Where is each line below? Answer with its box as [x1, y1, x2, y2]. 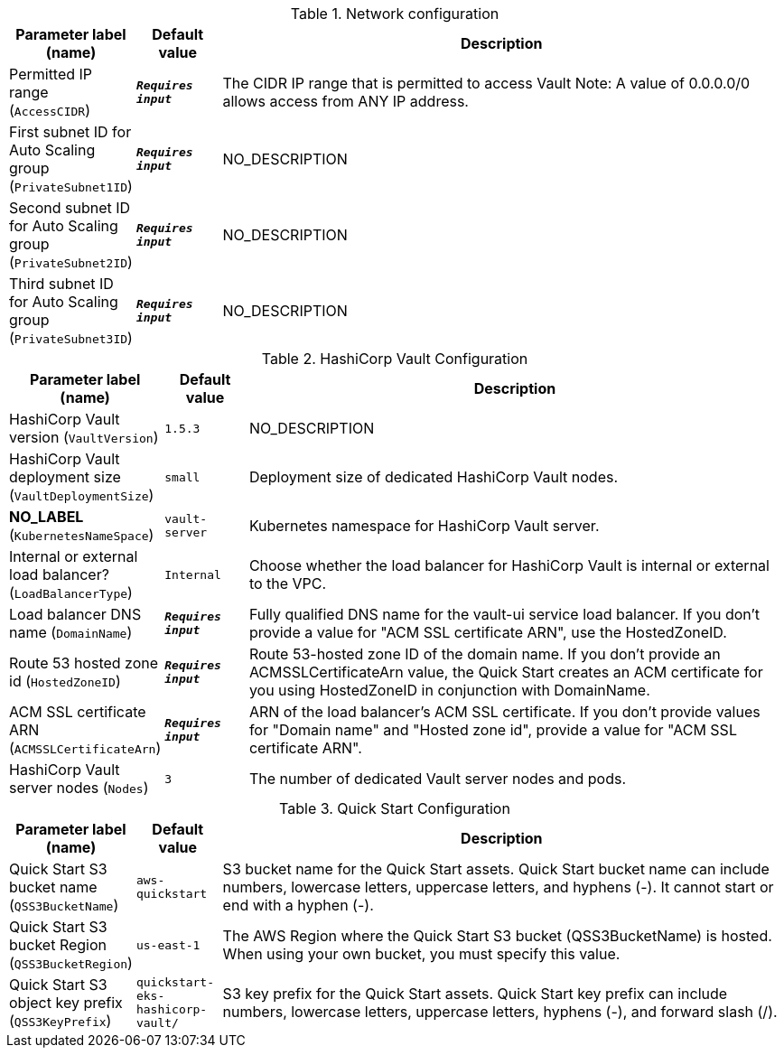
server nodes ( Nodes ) [9, 779, 149, 797]
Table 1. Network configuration [290, 5, 499, 23]
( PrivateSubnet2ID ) [9, 253, 133, 271]
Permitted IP [9, 65, 93, 83]
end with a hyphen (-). [222, 896, 374, 914]
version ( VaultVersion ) [9, 428, 159, 446]
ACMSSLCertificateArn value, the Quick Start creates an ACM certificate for [248, 663, 763, 681]
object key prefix [9, 994, 123, 1012]
